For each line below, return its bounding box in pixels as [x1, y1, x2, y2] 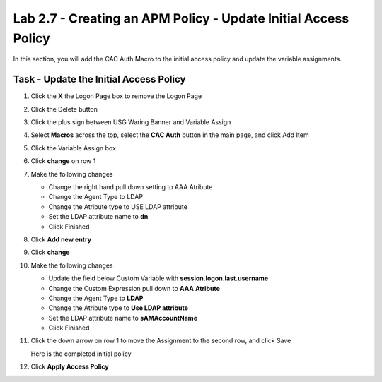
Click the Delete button [30, 105, 98, 113]
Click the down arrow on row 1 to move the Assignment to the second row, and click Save [30, 336, 291, 345]
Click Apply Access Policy [30, 362, 109, 371]
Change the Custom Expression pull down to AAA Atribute [48, 284, 221, 292]
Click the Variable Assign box [30, 143, 117, 152]
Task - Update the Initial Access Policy [13, 73, 186, 85]
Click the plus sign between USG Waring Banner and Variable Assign [30, 118, 231, 126]
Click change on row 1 [30, 157, 96, 165]
